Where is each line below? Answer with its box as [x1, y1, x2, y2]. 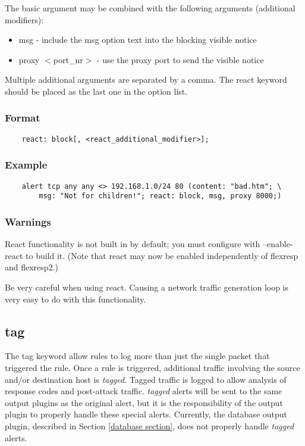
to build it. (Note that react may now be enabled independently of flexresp [26, 249, 298, 261]
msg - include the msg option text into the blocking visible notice [18, 33, 257, 46]
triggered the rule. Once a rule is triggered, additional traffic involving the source [5, 361, 300, 373]
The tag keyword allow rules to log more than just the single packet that [5, 350, 270, 362]
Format [5, 110, 40, 125]
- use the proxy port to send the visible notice [96, 53, 264, 66]
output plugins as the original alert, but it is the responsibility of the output [5, 396, 284, 408]
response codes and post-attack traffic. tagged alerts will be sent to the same [5, 385, 282, 397]
